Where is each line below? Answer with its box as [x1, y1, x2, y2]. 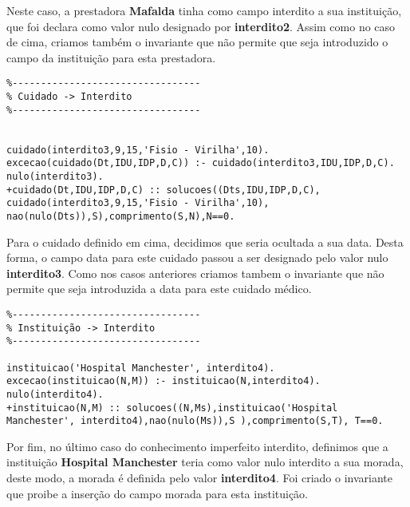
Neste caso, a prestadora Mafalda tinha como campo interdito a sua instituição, [6, 2, 402, 18]
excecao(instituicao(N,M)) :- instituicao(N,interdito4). [6, 375, 321, 387]
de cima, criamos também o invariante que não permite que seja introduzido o [6, 34, 388, 50]
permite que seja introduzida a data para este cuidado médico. [6, 280, 312, 297]
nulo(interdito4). [6, 388, 104, 400]
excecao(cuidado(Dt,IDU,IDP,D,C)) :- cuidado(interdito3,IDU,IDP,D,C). [6, 157, 395, 169]
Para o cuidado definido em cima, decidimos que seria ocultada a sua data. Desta [6, 233, 404, 250]
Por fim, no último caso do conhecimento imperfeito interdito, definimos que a [6, 438, 388, 454]
